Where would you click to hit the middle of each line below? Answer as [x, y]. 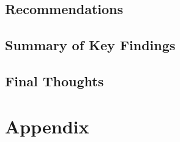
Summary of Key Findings [90, 45]
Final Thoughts [54, 80]
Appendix [47, 126]
